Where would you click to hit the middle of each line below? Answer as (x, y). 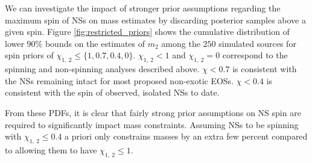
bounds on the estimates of (95, 43)
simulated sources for (257, 43)
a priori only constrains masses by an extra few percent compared (186, 136)
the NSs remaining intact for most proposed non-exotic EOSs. (119, 80)
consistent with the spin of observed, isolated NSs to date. (112, 92)
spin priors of (29, 55)
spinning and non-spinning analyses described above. (102, 69)
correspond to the (255, 55)
